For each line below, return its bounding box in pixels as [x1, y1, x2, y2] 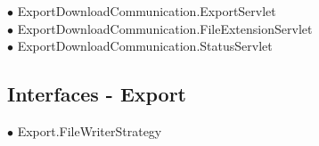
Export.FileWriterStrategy [17, 121, 162, 140]
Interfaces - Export [7, 80, 187, 108]
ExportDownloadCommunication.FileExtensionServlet [17, 19, 313, 37]
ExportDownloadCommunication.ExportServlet [17, 2, 276, 20]
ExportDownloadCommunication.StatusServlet [17, 36, 273, 55]
